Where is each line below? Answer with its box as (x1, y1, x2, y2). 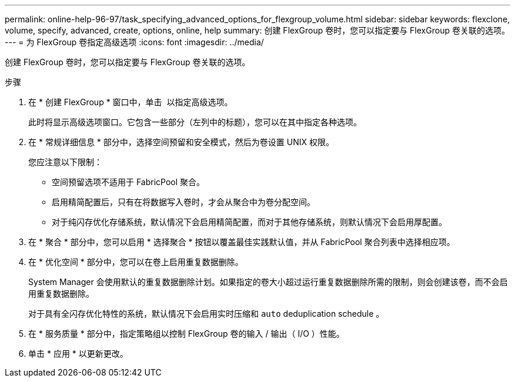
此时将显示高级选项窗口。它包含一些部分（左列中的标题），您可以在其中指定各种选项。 (28, 117, 362, 127)
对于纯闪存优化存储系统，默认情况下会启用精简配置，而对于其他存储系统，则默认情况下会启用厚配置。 (52, 217, 447, 227)
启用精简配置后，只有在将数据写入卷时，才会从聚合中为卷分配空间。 (52, 197, 315, 207)
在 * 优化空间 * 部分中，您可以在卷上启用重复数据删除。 (28, 257, 243, 267)
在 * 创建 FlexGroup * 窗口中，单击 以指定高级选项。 (28, 97, 233, 107)
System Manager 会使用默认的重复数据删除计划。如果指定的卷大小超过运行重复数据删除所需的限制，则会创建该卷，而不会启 (28, 277, 508, 287)
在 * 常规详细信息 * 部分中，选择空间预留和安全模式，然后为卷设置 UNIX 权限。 (28, 137, 334, 147)
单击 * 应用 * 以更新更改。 (28, 349, 128, 358)
